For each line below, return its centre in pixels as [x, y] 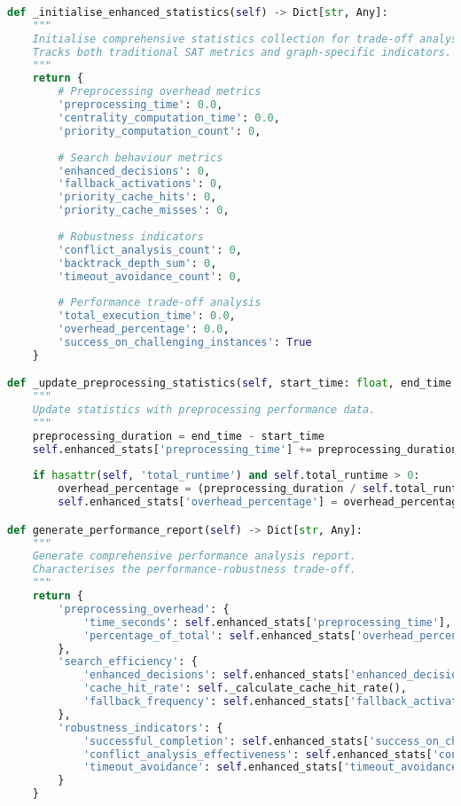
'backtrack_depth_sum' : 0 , [137, 263]
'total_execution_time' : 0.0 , [147, 316]
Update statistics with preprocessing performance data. [204, 410]
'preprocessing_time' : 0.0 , [141, 105]
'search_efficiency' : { [128, 662]
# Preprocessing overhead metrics [160, 92]
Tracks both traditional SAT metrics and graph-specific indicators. [242, 52]
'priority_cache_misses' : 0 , [144, 211]
